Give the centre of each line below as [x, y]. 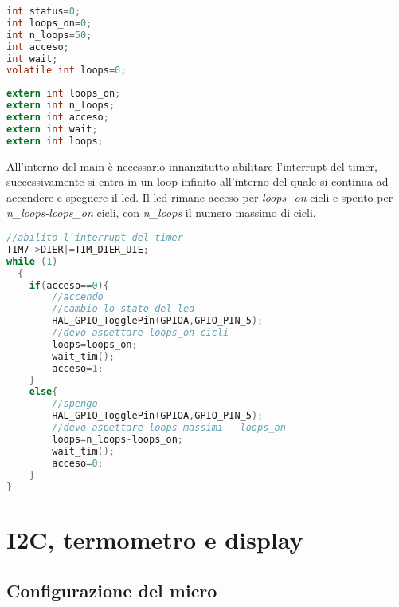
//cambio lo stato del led [123, 309]
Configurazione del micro [112, 591]
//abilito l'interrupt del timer [95, 238]
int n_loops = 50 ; [49, 35]
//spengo [75, 404]
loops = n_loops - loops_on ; [117, 439]
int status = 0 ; [44, 11]
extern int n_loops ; [61, 106]
